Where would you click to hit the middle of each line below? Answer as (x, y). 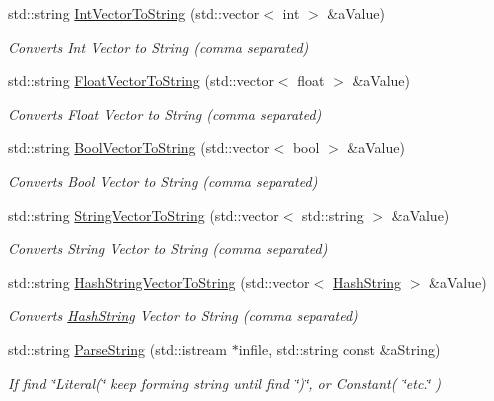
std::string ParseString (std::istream (117, 348)
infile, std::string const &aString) (339, 348)
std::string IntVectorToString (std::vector (134, 13)
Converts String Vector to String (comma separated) (168, 248)
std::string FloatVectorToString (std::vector (141, 80)
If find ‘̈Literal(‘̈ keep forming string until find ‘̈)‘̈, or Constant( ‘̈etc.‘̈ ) (224, 382)
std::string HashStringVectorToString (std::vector (159, 281)
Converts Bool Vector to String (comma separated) (163, 180)
